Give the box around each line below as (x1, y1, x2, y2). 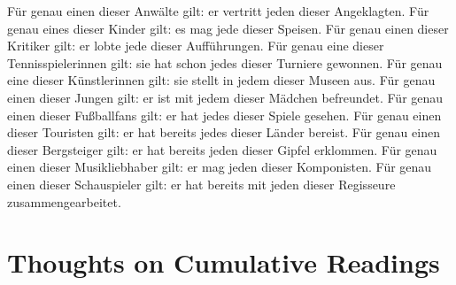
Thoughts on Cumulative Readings (7, 244, 440, 281)
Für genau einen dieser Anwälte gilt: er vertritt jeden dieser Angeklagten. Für (7, 2, 429, 19)
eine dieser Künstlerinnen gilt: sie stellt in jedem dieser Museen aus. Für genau (7, 71, 436, 89)
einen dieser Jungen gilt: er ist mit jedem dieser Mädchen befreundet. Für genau (7, 88, 444, 106)
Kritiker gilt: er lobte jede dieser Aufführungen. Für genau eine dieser (7, 36, 384, 55)
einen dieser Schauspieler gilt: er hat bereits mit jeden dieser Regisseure (7, 174, 396, 193)
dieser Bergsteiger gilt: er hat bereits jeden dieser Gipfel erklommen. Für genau (7, 140, 437, 158)
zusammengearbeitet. (7, 192, 121, 211)
